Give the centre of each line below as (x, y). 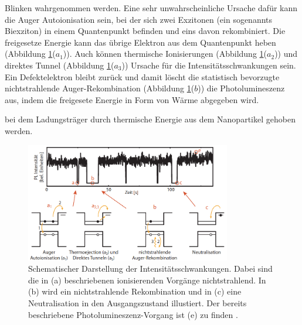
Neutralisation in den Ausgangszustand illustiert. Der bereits (138, 303)
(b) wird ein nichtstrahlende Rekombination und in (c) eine (135, 291)
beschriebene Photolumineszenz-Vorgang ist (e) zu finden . (133, 314)
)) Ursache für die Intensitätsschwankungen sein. (209, 65)
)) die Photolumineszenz (241, 88)
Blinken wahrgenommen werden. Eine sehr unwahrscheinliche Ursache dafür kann (151, 8)
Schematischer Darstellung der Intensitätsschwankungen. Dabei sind (150, 268)
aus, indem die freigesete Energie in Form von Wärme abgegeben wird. (132, 99)
